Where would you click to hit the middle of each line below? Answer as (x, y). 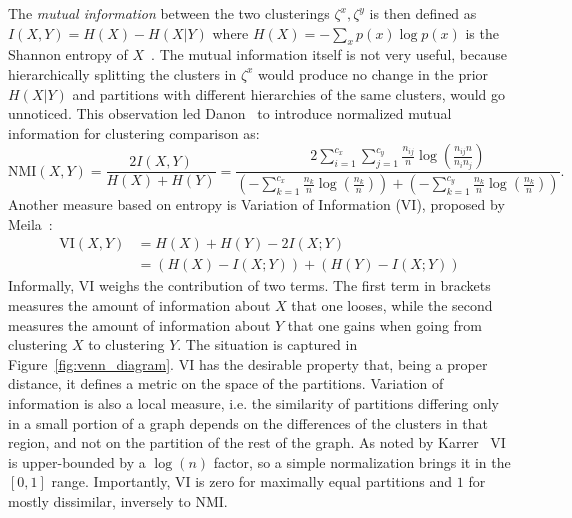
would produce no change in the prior (373, 73)
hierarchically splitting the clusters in (122, 73)
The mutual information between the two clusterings (169, 13)
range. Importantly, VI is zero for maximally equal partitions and (252, 481)
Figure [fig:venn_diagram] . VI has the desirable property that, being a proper (248, 363)
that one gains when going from (385, 324)
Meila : (30, 223)
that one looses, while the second (392, 305)
